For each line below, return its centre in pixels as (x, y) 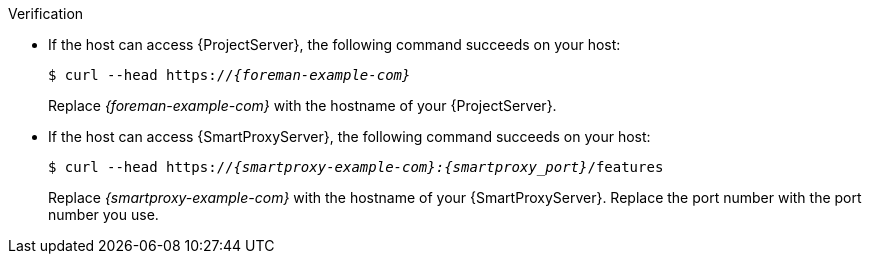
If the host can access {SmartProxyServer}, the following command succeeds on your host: (349, 136)
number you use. (103, 214)
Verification (46, 13)
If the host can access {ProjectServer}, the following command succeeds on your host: (334, 44)
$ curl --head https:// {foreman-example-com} (229, 75)
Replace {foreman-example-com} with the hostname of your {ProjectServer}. (302, 105)
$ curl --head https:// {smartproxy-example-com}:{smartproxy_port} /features (356, 167)
